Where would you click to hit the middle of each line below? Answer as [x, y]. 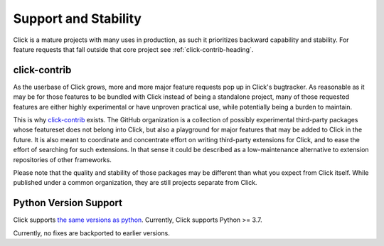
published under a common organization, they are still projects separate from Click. [135, 183]
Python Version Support [68, 203]
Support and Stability [78, 18]
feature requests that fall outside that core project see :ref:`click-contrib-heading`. [133, 49]
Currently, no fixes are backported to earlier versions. [92, 233]
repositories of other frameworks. [62, 159]
